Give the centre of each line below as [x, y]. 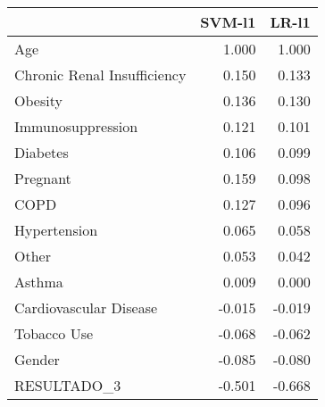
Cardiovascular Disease [86, 307]
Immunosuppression [76, 126]
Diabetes [42, 152]
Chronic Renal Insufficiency [100, 75]
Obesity [38, 100]
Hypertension [56, 230]
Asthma [39, 282]
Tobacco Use [54, 333]
